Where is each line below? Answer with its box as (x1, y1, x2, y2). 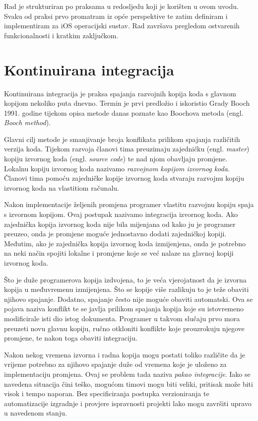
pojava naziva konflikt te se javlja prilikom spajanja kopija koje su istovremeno (4, 303, 244, 314)
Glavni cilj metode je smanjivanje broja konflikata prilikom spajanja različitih (4, 134, 240, 144)
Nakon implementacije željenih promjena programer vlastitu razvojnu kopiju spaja (4, 199, 254, 210)
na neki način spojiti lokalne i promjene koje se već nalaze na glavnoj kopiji (4, 248, 234, 258)
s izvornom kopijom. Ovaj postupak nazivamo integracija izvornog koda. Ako (4, 209, 238, 219)
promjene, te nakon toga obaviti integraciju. (4, 333, 137, 343)
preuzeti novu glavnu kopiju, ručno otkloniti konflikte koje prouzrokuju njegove (4, 323, 245, 333)
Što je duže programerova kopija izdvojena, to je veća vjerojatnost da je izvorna (4, 274, 247, 284)
